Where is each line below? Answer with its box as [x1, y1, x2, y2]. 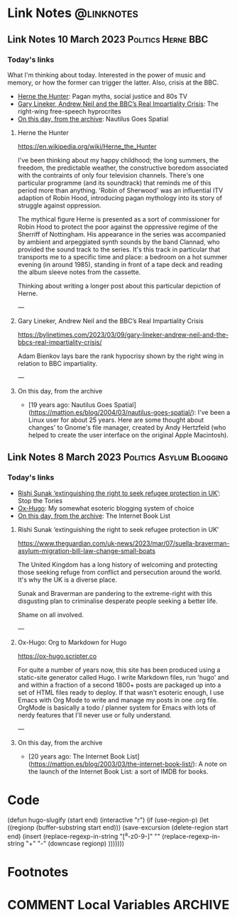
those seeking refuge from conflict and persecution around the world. [17, 568, 222, 576]
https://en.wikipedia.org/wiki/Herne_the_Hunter [17, 142, 157, 151]
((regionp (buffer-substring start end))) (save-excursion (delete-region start [7, 823, 228, 832]
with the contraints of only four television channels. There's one [17, 170, 204, 179]
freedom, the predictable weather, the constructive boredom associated [17, 163, 228, 172]
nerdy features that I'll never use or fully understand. [17, 710, 172, 719]
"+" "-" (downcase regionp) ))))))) [26, 840, 125, 848]
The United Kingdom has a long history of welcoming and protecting [17, 560, 218, 569]
